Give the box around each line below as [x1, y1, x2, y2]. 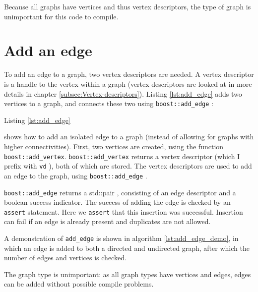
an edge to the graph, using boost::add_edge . [4, 170, 147, 180]
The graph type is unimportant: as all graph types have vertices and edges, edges [4, 269, 251, 279]
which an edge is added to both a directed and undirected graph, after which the [4, 242, 250, 253]
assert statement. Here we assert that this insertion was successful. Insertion [4, 206, 243, 217]
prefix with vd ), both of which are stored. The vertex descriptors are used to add [4, 161, 252, 171]
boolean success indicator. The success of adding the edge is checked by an [4, 197, 231, 207]
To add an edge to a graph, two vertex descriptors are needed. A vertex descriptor [4, 69, 254, 79]
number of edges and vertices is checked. [4, 252, 127, 263]
